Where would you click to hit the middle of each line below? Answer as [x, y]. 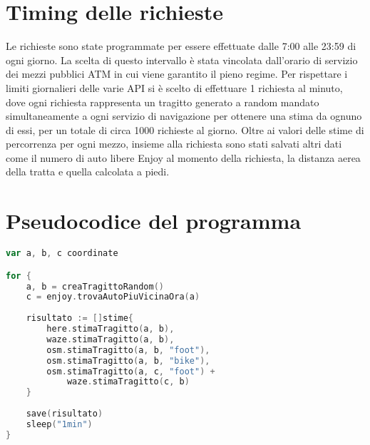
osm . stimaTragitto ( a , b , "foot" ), [128, 350]
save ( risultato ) [65, 414]
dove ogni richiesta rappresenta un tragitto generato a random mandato [163, 102]
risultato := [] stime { [80, 318]
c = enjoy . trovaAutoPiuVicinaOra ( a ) [113, 297]
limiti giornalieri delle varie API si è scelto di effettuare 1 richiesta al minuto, [174, 87]
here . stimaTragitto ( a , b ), [111, 329]
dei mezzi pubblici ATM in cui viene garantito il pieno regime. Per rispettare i [177, 74]
